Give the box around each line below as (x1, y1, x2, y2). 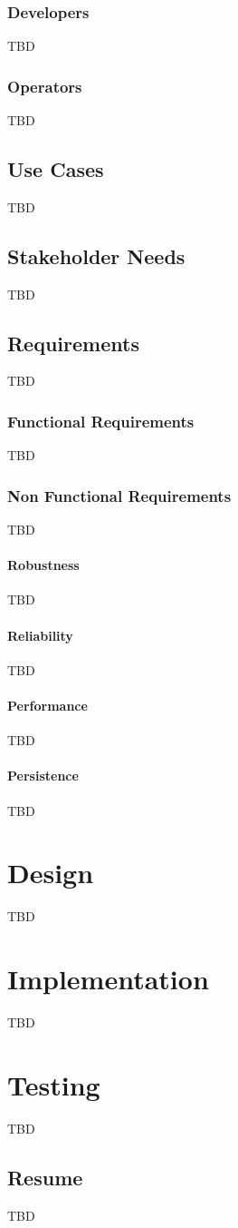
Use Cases (7, 155, 104, 183)
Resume (7, 1163, 83, 1191)
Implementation (7, 960, 209, 997)
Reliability (7, 625, 73, 644)
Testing (7, 1066, 100, 1103)
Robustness (7, 555, 80, 575)
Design (7, 854, 94, 891)
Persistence (7, 766, 79, 785)
